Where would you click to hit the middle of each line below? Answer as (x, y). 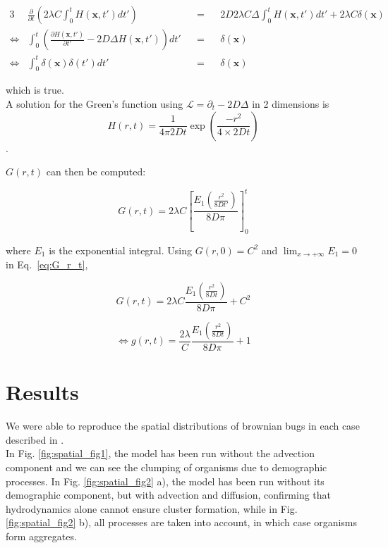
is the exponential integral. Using (120, 250)
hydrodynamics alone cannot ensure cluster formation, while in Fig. (152, 508)
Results (42, 392)
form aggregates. (41, 536)
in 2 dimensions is (291, 103)
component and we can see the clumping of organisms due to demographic (166, 467)
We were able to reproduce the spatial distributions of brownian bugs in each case (183, 426)
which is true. (35, 90)
